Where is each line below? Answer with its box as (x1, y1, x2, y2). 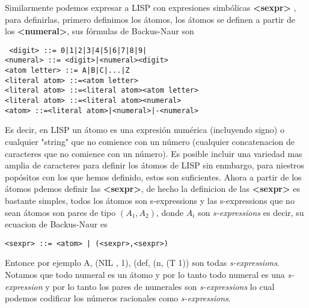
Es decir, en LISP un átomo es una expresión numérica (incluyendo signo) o (5, 123, 284, 136)
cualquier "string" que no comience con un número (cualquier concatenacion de (5, 135, 295, 147)
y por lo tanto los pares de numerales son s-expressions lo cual (45, 280, 275, 292)
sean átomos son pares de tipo (5, 206, 116, 218)
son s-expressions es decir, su (198, 206, 304, 218)
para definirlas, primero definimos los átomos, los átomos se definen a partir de (5, 13, 295, 25)
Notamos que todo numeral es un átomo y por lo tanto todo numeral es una (5, 268, 285, 280)
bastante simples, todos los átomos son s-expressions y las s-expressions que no (5, 194, 295, 206)
